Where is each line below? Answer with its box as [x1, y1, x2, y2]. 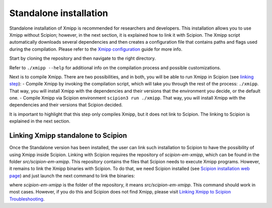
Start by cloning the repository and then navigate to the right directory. [9, 55, 156, 61]
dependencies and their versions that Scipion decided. [9, 102, 123, 108]
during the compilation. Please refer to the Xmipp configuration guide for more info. [9, 46, 182, 52]
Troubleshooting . [9, 196, 45, 202]
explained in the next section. [9, 118, 71, 124]
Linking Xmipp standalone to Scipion [9, 131, 127, 140]
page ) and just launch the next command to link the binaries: [9, 172, 135, 178]
